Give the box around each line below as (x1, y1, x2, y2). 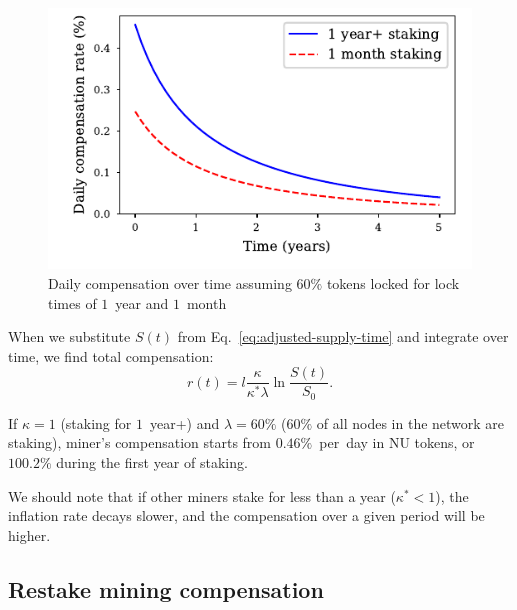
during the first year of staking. (56, 452, 248, 473)
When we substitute (8, 326, 131, 347)
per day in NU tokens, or (319, 432, 475, 453)
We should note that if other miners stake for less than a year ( (8, 485, 396, 506)
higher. (8, 524, 51, 545)
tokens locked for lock (326, 272, 460, 293)
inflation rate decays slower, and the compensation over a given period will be (8, 505, 485, 526)
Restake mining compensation (8, 573, 324, 604)
